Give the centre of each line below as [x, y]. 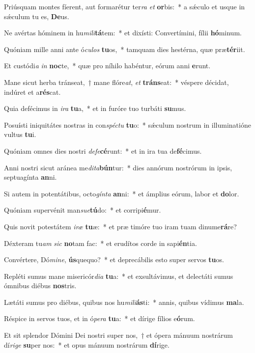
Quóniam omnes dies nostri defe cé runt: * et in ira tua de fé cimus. [103, 150]
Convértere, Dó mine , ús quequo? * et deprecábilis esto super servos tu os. [114, 259]
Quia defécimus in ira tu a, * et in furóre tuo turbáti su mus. [95, 108]
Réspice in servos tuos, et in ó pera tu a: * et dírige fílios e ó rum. [99, 318]
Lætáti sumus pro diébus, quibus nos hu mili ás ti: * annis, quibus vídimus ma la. [124, 302]
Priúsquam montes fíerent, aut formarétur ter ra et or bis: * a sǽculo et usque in [125, 6]
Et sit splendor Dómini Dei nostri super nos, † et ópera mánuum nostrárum [119, 335]
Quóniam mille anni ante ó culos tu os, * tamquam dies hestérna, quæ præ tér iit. [125, 49]
